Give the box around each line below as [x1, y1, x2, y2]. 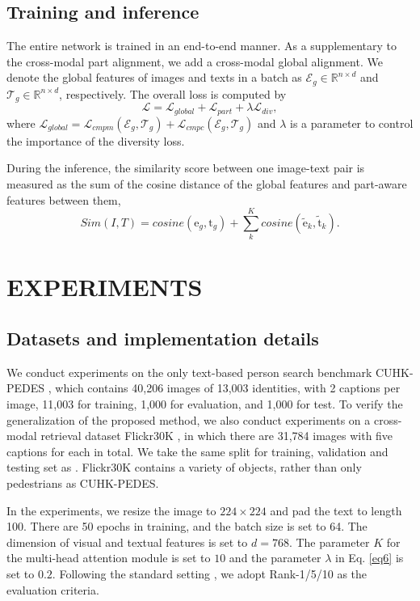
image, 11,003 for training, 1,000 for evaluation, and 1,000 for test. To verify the [6, 396, 403, 413]
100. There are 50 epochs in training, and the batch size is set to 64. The [6, 518, 367, 535]
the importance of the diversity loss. [6, 132, 185, 149]
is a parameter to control [290, 114, 414, 131]
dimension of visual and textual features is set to [6, 533, 248, 550]
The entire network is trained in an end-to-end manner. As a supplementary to [6, 37, 397, 54]
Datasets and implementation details [6, 326, 319, 351]
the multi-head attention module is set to [6, 549, 211, 566]
